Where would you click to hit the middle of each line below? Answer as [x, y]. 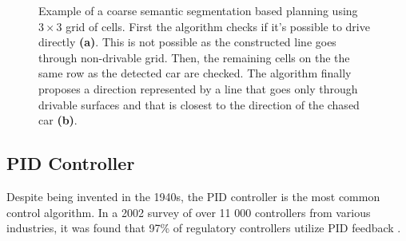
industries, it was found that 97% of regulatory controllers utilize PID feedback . [204, 228]
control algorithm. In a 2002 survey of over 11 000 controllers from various [189, 212]
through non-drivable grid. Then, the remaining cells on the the [194, 57]
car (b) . [58, 120]
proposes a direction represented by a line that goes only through [198, 88]
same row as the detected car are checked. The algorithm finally [195, 73]
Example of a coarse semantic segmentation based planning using [198, 10]
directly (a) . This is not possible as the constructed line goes [187, 42]
